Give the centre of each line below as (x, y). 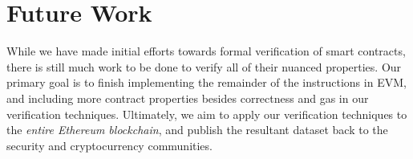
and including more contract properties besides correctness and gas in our (188, 98)
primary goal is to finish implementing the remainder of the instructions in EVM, (206, 82)
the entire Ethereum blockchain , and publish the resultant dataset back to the (197, 130)
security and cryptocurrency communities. (109, 145)
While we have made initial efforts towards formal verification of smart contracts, (206, 51)
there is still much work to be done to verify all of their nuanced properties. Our (204, 66)
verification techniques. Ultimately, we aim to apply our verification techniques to (207, 114)
